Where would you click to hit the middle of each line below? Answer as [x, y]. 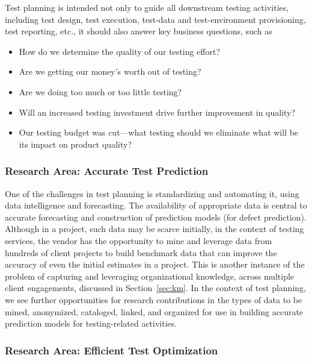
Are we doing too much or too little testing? [100, 91]
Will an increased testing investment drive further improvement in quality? [157, 112]
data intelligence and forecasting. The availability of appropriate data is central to [156, 205]
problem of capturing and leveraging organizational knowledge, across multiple [150, 276]
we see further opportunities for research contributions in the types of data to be [154, 299]
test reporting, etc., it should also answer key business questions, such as [139, 31]
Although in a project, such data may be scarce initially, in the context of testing [154, 229]
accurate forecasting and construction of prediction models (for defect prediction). [156, 217]
